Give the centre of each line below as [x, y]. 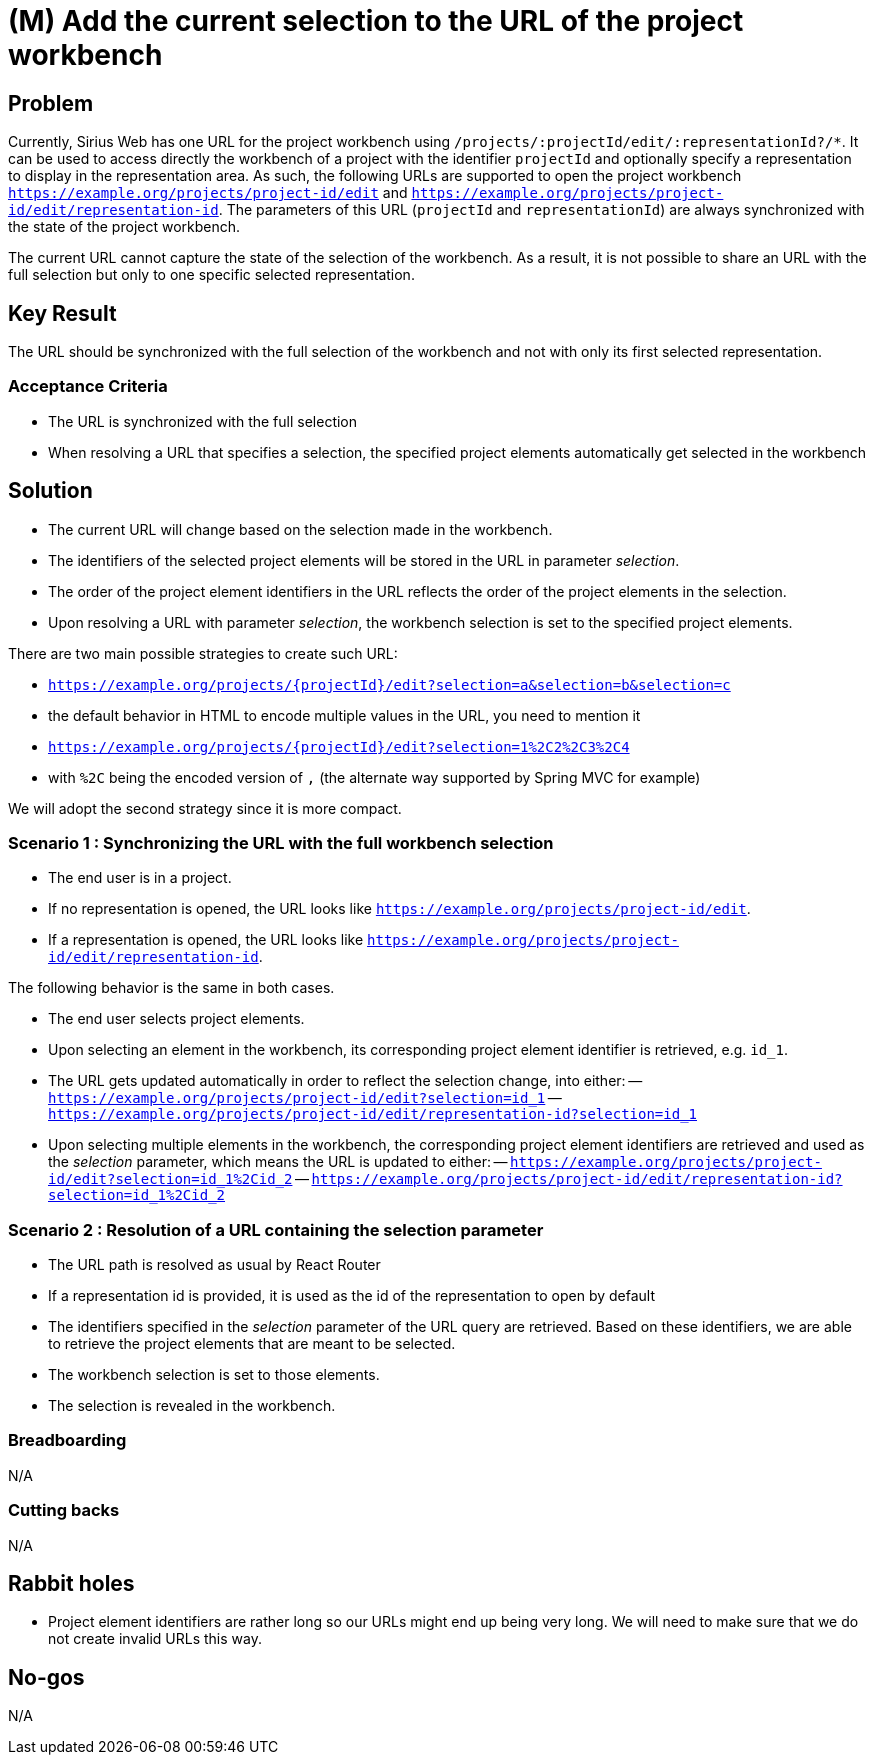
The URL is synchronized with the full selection [203, 421]
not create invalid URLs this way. [155, 1639]
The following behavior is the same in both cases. [171, 988]
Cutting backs [64, 1510]
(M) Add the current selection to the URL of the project [376, 21]
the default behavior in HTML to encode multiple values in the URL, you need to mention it [344, 715]
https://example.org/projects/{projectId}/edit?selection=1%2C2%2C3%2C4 [339, 746]
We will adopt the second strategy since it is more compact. [205, 808]
